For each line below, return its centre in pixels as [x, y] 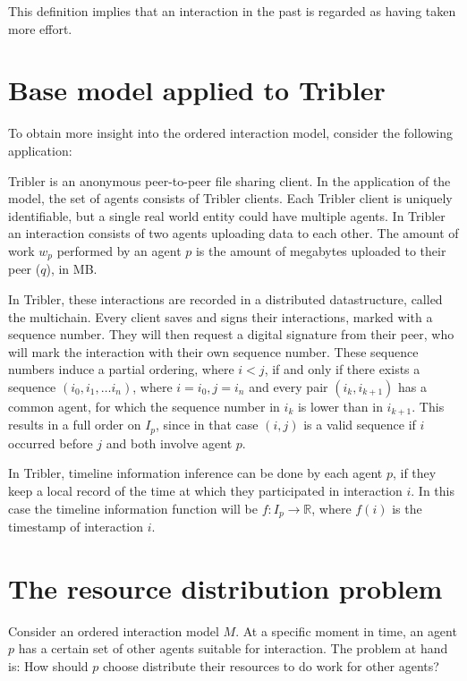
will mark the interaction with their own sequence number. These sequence [213, 351]
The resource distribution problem [225, 587]
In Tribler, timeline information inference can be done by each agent [195, 473]
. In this [433, 490]
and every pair [289, 386]
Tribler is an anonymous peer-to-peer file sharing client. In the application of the [229, 180]
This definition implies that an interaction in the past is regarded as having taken [232, 11]
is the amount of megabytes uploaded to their [321, 250]
